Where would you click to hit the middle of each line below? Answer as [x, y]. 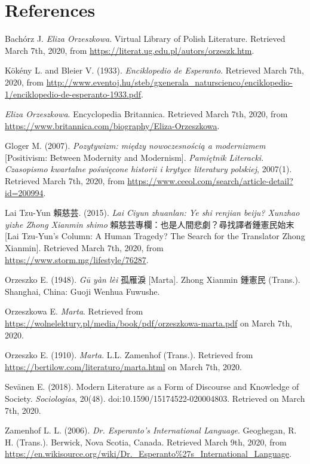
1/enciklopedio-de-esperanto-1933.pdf [73, 94]
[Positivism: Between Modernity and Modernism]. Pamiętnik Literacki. [134, 157]
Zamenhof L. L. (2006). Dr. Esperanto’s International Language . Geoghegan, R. [151, 430]
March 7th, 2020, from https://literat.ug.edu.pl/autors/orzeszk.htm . [130, 50]
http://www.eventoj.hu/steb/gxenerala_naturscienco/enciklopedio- [169, 82]
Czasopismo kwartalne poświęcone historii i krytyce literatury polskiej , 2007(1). [148, 169]
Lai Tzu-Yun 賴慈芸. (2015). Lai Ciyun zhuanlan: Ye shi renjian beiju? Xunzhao [152, 213]
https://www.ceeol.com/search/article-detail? [210, 181]
